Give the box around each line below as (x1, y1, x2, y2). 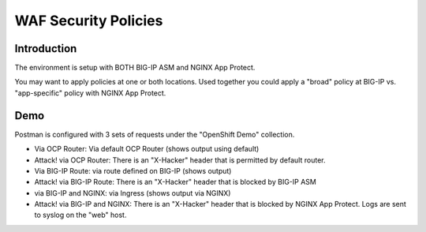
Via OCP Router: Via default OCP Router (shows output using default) (34, 144, 260, 154)
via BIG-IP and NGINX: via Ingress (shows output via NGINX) (34, 188, 231, 197)
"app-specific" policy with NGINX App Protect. (14, 88, 166, 98)
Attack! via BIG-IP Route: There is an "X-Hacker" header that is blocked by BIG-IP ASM (34, 178, 317, 187)
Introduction (14, 42, 77, 55)
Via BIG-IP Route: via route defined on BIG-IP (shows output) (34, 166, 232, 175)
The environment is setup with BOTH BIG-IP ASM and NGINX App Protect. (14, 63, 256, 73)
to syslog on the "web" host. (34, 210, 127, 220)
